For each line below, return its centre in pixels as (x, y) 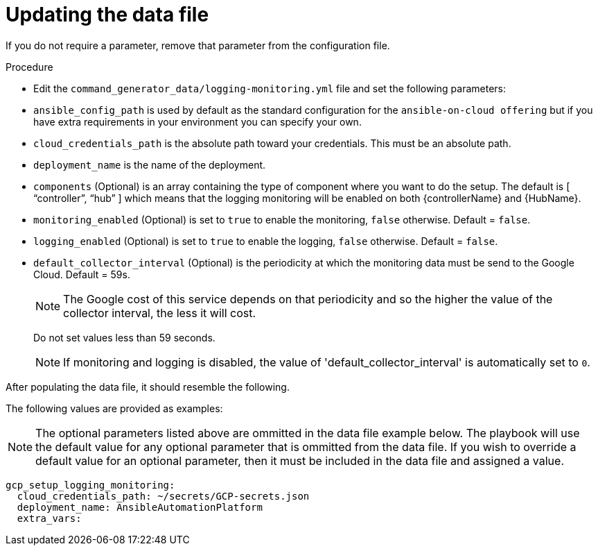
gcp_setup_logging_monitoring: (90, 485)
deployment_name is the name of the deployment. (150, 164)
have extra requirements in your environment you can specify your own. (197, 121)
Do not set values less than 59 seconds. (124, 337)
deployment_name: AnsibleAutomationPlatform (140, 507)
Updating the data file (107, 15)
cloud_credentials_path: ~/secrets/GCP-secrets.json (163, 496)
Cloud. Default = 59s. (82, 274)
